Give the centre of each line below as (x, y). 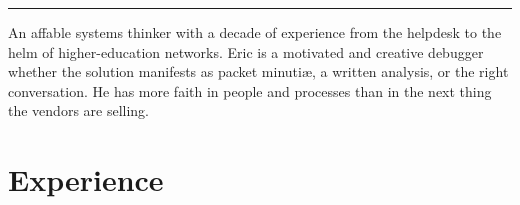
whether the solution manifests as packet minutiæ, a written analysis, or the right (258, 71)
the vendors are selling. (79, 110)
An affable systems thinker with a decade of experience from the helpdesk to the (255, 32)
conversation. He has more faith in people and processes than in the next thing (250, 90)
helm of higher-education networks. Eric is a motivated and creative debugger (246, 51)
